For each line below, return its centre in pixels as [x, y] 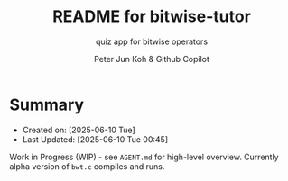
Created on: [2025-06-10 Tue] [79, 130]
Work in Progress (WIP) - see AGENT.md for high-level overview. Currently [144, 157]
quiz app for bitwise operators [152, 41]
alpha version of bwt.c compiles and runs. [87, 166]
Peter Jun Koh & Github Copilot [152, 59]
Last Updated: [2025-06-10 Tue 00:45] [95, 139]
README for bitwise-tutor [152, 17]
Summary [46, 104]
